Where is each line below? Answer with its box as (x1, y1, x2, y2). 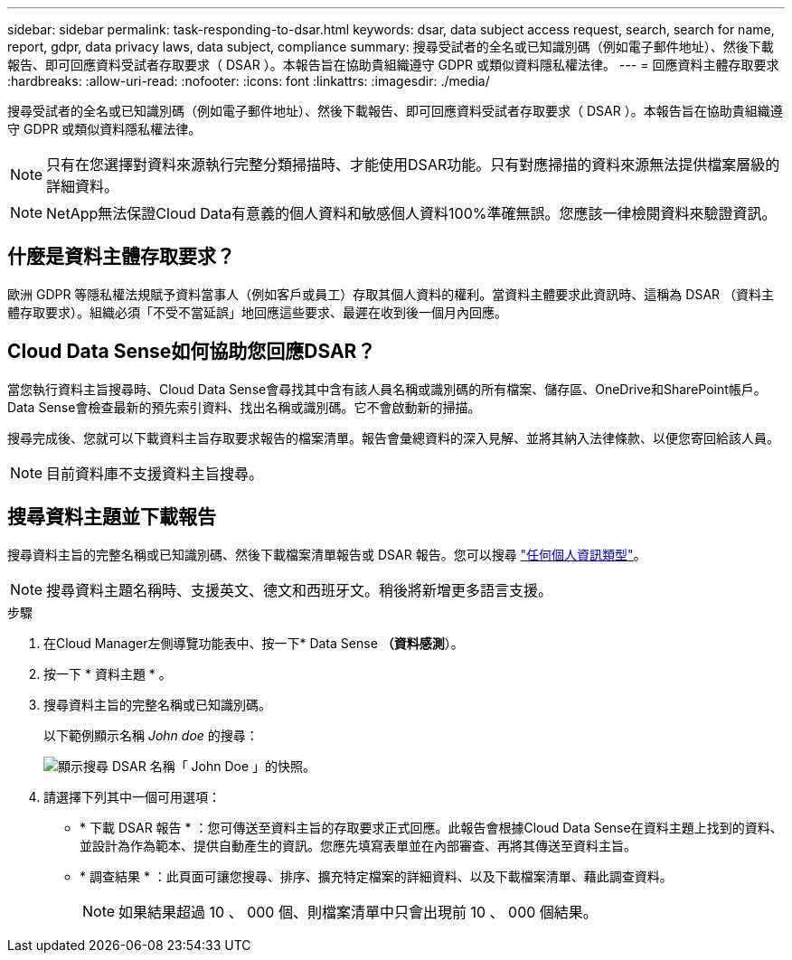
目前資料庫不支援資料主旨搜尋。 (46, 464, 264, 483)
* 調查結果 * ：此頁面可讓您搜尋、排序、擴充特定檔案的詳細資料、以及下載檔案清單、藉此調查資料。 (80, 868, 673, 884)
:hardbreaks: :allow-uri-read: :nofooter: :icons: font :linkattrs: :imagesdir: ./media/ (7, 73, 490, 89)
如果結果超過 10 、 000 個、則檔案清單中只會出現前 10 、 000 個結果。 (118, 902, 598, 921)
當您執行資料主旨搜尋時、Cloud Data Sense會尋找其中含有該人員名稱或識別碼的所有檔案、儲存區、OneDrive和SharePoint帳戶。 (7, 381, 767, 397)
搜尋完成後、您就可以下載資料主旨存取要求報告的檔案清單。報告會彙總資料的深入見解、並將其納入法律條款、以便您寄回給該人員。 (7, 429, 779, 446)
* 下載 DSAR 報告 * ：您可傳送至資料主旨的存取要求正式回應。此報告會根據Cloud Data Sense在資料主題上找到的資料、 (80, 819, 783, 835)
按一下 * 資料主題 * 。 (43, 665, 172, 682)
